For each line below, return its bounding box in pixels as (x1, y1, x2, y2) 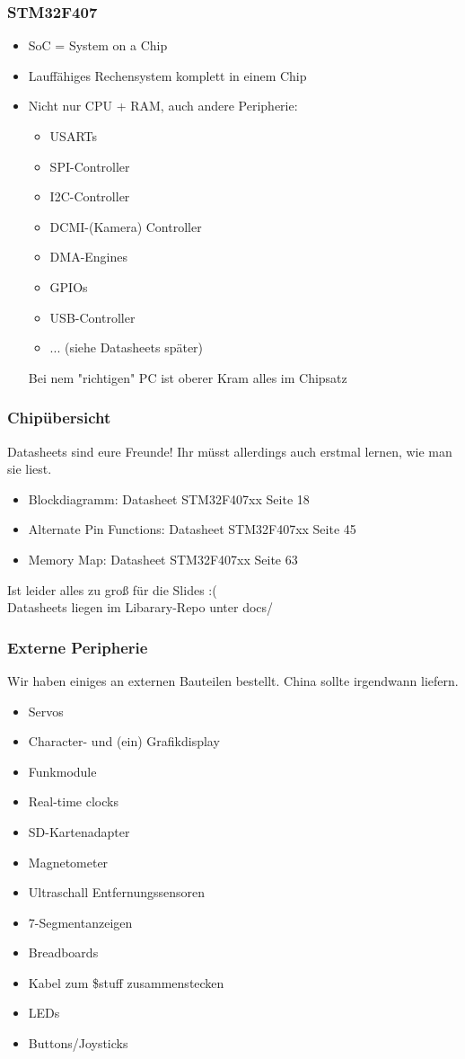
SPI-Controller (49, 156, 130, 175)
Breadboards (28, 943, 99, 962)
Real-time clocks (28, 792, 118, 811)
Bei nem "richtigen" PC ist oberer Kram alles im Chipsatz (28, 368, 347, 387)
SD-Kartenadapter (28, 822, 130, 841)
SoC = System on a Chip (28, 36, 168, 55)
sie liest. (7, 459, 52, 478)
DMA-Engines (49, 247, 128, 266)
